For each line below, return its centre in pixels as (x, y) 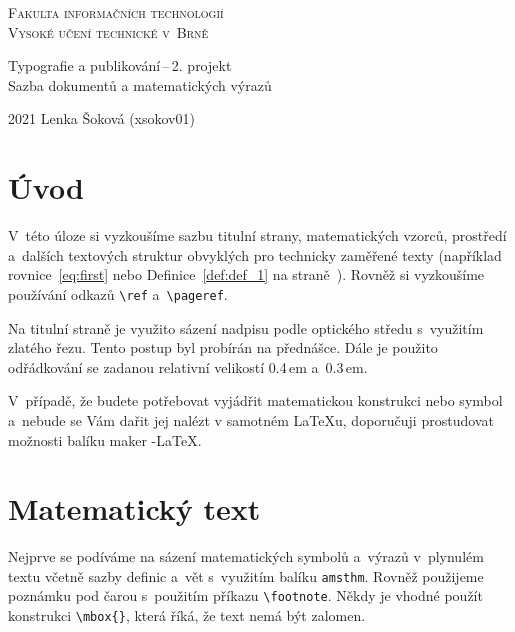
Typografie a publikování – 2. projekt (120, 65)
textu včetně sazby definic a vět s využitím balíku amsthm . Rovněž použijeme (246, 575)
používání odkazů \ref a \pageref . (118, 293)
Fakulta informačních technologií (116, 12)
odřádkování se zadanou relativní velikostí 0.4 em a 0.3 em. (188, 366)
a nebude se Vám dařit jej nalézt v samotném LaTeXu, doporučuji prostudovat (251, 419)
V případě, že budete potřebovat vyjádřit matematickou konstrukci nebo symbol (255, 400)
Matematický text (134, 508)
